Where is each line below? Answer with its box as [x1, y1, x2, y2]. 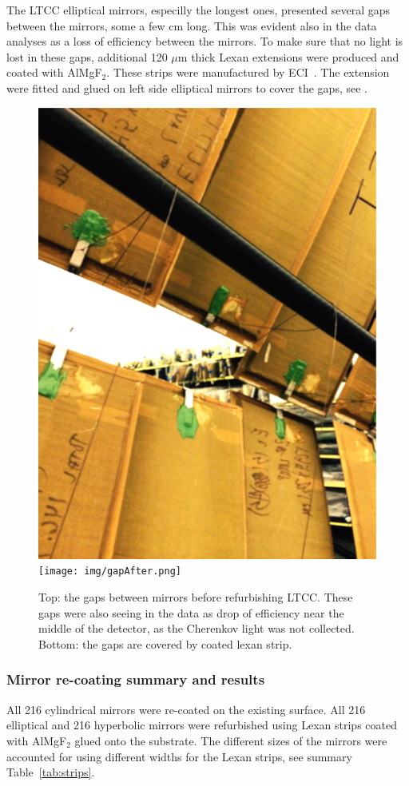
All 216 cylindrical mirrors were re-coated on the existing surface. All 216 [6, 701, 366, 717]
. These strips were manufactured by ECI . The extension [106, 64, 390, 81]
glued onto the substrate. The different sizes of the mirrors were [74, 732, 387, 748]
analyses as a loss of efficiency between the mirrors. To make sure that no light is [6, 33, 403, 50]
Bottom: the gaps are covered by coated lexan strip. [38, 635, 292, 652]
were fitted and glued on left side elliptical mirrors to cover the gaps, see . [6, 79, 367, 96]
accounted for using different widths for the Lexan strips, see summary [6, 748, 352, 764]
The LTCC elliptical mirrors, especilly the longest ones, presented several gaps [6, 2, 390, 18]
